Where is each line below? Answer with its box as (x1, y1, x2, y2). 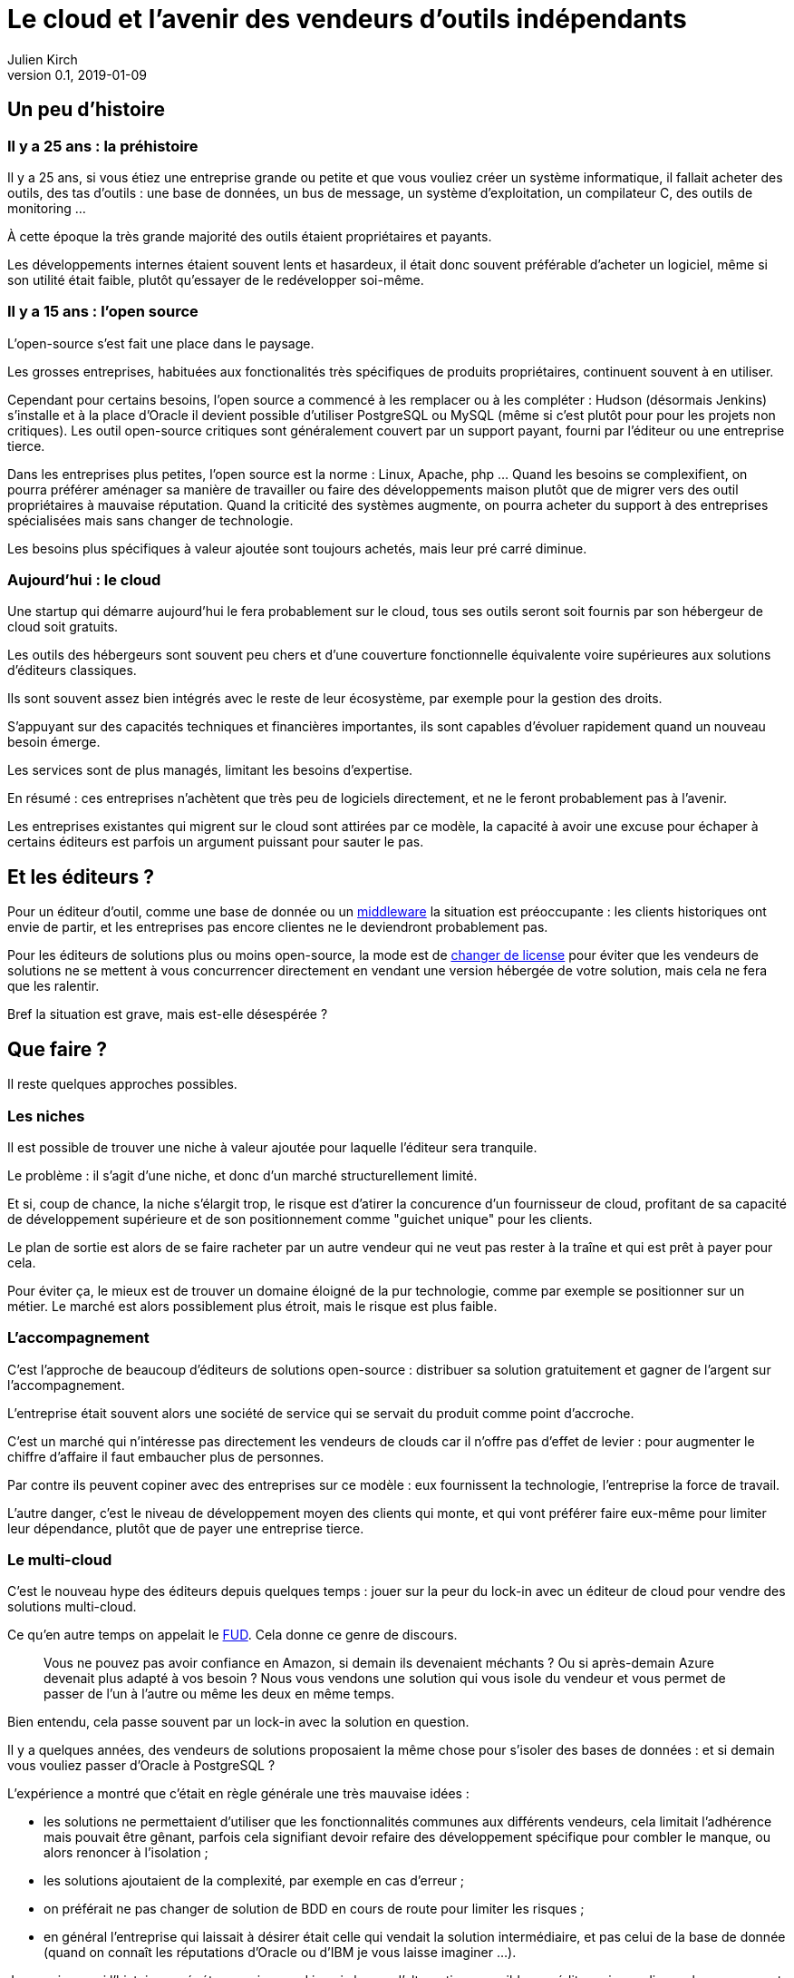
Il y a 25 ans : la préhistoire (7, 136, 198, 155)
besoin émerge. (7, 734, 101, 750)
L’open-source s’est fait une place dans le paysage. (7, 335, 315, 351)
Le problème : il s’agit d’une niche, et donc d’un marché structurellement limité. (7, 1167, 478, 1183)
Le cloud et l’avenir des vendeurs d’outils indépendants (7, 4, 687, 34)
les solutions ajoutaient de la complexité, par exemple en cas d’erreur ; (44, 1873, 465, 1889)
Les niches (7, 1106, 85, 1125)
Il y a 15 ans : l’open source (7, 302, 198, 321)
